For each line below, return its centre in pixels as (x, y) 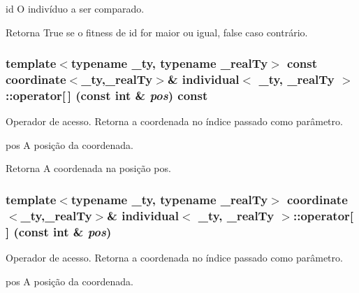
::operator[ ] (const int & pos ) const (107, 95)
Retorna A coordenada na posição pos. (88, 168)
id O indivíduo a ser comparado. (75, 8)
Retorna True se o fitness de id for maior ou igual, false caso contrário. (157, 32)
